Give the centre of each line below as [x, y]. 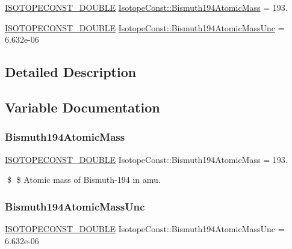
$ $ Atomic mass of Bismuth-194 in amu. [84, 180]
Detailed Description [71, 72]
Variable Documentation [82, 107]
